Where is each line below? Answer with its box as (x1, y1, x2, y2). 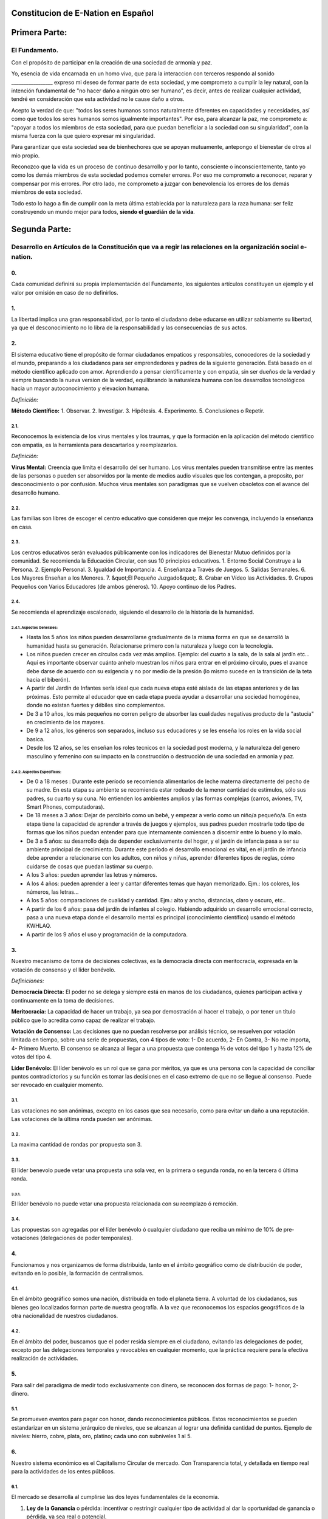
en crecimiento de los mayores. (26, 719, 106, 726)
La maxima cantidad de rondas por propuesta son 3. (11, 1141, 142, 1148)
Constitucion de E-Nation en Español (11, 8, 154, 18)
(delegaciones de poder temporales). (40, 1234, 133, 1242)
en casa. (11, 523, 33, 530)
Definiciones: (11, 977, 45, 984)
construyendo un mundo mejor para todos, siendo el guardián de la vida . (11, 208, 196, 216)
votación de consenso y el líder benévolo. (11, 966, 116, 973)
